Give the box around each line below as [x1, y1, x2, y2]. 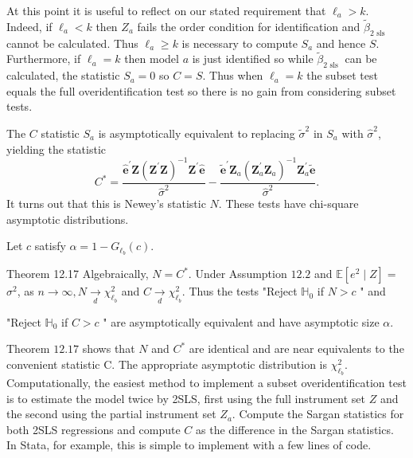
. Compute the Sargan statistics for [232, 405, 404, 422]
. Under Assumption [188, 265, 287, 282]
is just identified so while [192, 50, 314, 67]
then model [124, 50, 179, 67]
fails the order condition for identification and [137, 18, 360, 34]
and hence [316, 34, 366, 51]
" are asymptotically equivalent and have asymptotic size [103, 313, 380, 330]
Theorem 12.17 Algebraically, [6, 265, 149, 282]
